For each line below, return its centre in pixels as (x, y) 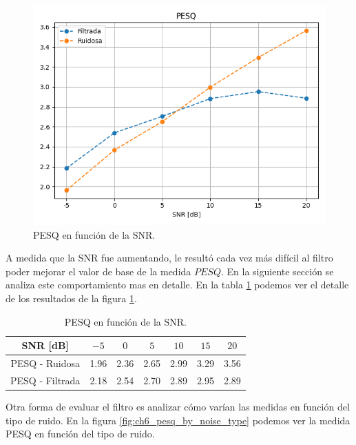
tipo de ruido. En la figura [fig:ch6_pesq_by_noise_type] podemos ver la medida (178, 420)
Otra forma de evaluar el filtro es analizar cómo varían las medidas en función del (178, 406)
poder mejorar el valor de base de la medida (98, 271)
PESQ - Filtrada (45, 380)
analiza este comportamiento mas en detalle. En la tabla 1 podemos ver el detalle (177, 285)
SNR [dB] (45, 345)
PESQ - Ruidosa (45, 363)
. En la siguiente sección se (278, 271)
